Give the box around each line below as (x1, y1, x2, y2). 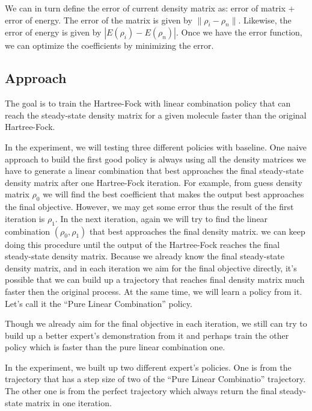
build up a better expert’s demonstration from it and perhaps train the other (5, 329, 289, 341)
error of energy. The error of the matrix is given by (5, 13, 192, 26)
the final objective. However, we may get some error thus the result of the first (5, 200, 294, 213)
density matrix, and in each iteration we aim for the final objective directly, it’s (5, 261, 297, 274)
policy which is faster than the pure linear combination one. (5, 341, 225, 353)
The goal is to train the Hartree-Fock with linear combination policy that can (5, 97, 291, 110)
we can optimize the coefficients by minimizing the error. (5, 39, 214, 52)
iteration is (5, 212, 45, 224)
